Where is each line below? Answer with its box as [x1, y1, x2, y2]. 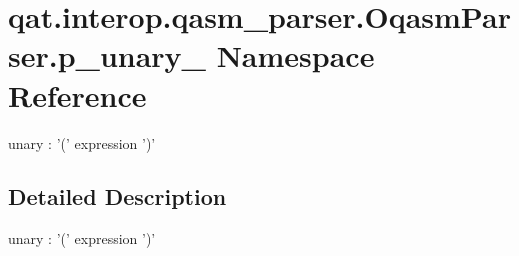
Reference [8, 74, 147, 115]
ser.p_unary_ [8, 35, 206, 76]
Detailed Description [8, 181, 227, 212]
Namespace [216, 35, 375, 76]
